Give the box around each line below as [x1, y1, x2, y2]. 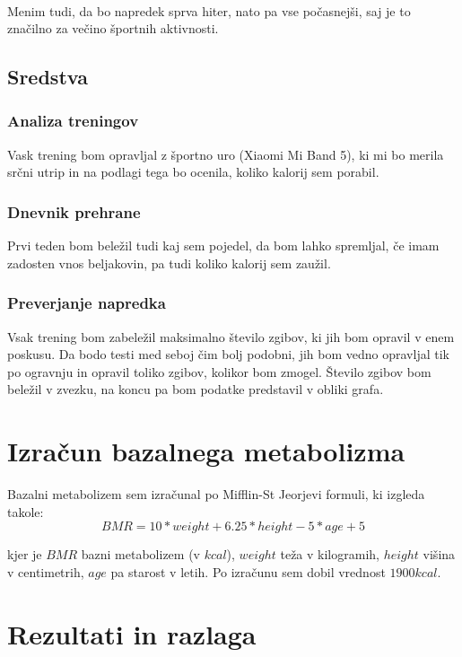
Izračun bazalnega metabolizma [7, 433, 405, 469]
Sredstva [7, 63, 88, 91]
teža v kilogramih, [280, 545, 379, 564]
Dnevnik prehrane [7, 200, 141, 223]
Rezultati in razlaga [7, 615, 257, 652]
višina [423, 545, 456, 564]
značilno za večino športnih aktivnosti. [7, 19, 219, 38]
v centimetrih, [7, 562, 84, 581]
